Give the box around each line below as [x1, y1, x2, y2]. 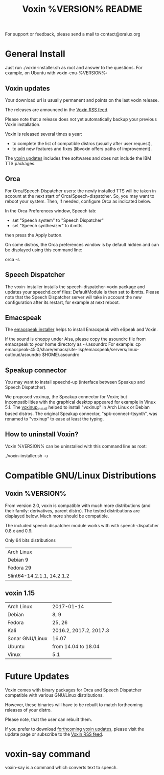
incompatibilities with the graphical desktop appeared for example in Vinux [5, 399, 156, 405]
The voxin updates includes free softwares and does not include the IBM [5, 155, 152, 161]
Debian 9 [7, 556, 28, 563]
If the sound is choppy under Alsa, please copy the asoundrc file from [5, 336, 146, 342]
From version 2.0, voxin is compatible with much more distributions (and [5, 503, 151, 508]
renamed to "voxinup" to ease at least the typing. [5, 416, 104, 421]
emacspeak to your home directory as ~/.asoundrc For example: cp [5, 341, 141, 347]
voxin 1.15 [5, 589, 35, 597]
